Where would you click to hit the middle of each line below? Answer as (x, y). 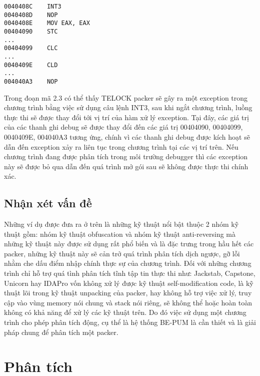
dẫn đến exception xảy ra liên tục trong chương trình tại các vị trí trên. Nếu (121, 146)
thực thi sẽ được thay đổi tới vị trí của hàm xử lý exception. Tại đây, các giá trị (126, 117)
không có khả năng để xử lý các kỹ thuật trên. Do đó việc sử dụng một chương (125, 312)
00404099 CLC (31, 48)
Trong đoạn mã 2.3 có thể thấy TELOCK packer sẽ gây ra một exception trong (126, 97)
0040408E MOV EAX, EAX (47, 23)
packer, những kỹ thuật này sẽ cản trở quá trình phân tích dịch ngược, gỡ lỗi (122, 253)
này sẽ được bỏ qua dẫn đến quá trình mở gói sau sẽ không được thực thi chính (126, 166)
